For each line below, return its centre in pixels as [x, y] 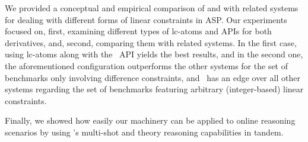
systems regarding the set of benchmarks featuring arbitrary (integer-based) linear [154, 89]
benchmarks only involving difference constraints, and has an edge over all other [153, 77]
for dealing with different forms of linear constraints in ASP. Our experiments [146, 19]
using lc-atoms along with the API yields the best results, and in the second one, [154, 54]
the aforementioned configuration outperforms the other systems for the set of [147, 65]
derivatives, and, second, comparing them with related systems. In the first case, [151, 42]
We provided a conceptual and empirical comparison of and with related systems [152, 8]
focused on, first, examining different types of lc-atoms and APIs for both [138, 31]
